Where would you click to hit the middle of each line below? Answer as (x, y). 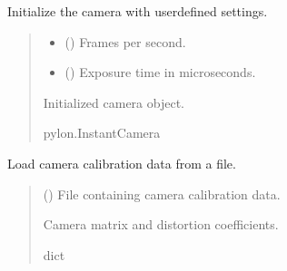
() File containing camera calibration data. (162, 194)
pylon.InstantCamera (102, 133)
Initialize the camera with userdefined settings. (138, 11)
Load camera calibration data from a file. (122, 163)
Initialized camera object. (114, 102)
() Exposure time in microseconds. (160, 72)
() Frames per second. (125, 41)
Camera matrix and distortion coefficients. (161, 224)
